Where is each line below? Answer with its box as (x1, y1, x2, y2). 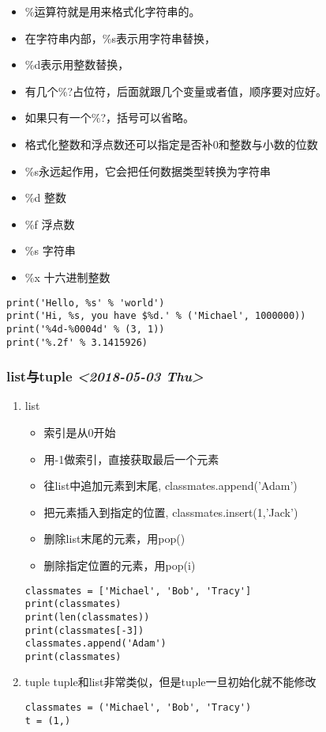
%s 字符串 (24, 242, 76, 259)
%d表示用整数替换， (24, 56, 129, 73)
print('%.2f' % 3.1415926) (6, 336, 148, 348)
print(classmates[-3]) (24, 624, 144, 636)
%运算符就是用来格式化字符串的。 (24, 3, 200, 19)
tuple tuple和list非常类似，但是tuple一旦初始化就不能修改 (24, 673, 317, 690)
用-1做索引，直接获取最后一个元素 (43, 450, 219, 467)
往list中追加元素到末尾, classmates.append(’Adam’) (43, 477, 298, 494)
